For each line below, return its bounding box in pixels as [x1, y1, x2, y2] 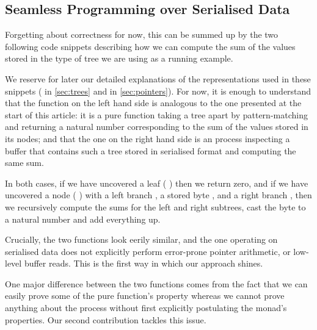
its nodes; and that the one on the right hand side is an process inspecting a [5, 132, 290, 145]
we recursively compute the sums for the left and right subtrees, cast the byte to [5, 200, 306, 213]
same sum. [5, 156, 44, 169]
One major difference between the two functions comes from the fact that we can [5, 277, 308, 290]
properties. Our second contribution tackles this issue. [5, 313, 206, 326]
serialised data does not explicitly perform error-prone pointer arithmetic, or [5, 245, 291, 257]
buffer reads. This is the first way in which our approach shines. [24, 257, 263, 270]
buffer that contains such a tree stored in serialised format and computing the [5, 144, 296, 157]
